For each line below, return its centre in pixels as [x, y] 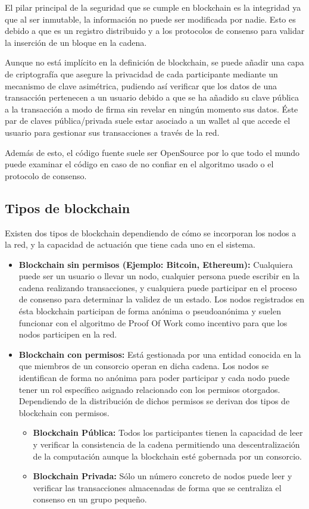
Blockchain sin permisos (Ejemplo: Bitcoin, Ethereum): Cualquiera [156, 264]
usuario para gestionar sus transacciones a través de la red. [112, 132]
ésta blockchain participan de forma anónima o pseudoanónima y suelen [150, 311]
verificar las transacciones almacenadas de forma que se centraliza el [157, 487]
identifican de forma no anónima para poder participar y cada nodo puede [154, 378]
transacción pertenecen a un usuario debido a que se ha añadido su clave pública [152, 97]
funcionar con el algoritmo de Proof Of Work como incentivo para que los [153, 322]
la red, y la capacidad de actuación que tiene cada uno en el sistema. [130, 244]
